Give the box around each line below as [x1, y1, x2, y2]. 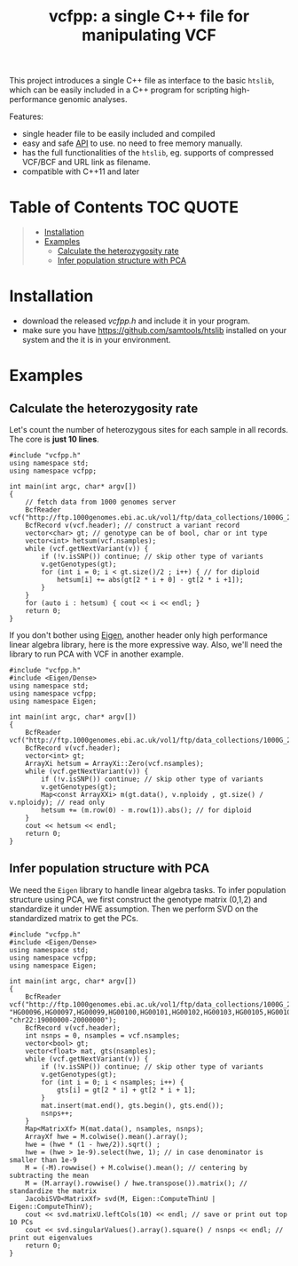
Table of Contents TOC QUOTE [9, 197, 239, 218]
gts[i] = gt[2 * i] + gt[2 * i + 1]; [56, 1086, 197, 1095]
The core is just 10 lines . [9, 434, 99, 445]
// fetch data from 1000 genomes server [25, 498, 176, 507]
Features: [9, 111, 44, 122]
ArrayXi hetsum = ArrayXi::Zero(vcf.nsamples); [25, 760, 204, 768]
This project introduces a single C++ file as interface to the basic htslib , [9, 76, 275, 86]
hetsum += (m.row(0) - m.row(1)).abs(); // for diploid [41, 806, 252, 815]
